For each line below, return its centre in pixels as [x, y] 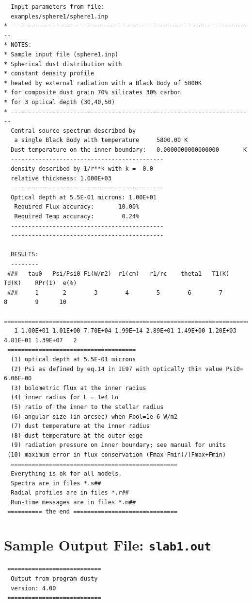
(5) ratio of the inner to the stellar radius [87, 407]
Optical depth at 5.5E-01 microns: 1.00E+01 [84, 197]
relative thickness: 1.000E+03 [61, 178]
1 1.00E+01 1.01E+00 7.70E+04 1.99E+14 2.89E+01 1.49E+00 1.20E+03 [125, 331]
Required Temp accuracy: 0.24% [77, 217]
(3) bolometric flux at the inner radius [79, 388]
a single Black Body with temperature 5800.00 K [101, 140]
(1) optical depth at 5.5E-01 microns [73, 359]
